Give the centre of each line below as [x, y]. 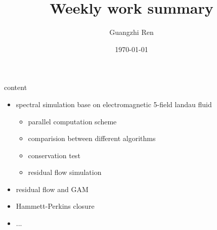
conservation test [54, 155]
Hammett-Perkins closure [55, 206]
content [16, 87]
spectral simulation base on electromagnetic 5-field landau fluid [114, 104]
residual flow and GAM [52, 189]
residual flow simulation [65, 172]
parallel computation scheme [72, 121]
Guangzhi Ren [132, 32]
